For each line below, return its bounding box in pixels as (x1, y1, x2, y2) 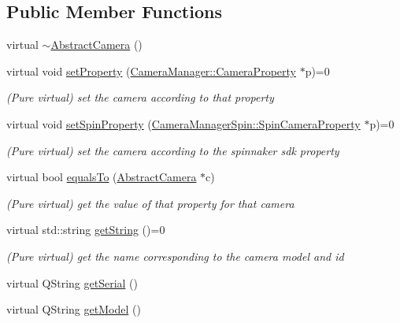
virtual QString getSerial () (6, 274, 139, 291)
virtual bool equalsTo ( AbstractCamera (6, 169, 197, 185)
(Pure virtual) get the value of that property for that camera (6, 195, 294, 211)
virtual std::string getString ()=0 (6, 221, 165, 238)
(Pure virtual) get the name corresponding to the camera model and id (6, 247, 344, 264)
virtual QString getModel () (6, 301, 141, 317)
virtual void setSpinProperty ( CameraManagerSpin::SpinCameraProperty (6, 115, 361, 132)
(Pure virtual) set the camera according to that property (6, 89, 274, 106)
